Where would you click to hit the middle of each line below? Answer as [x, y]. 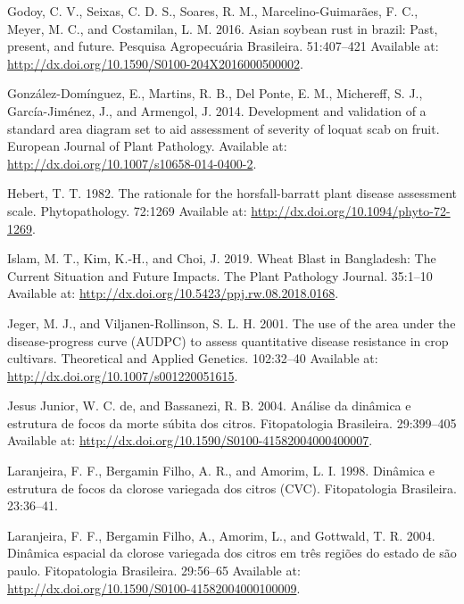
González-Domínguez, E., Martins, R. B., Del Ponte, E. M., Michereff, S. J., [215, 93]
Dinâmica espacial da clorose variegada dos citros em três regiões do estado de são [232, 553]
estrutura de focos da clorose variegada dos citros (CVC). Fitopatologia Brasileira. [232, 488]
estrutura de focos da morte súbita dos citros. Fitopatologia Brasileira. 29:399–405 [232, 422]
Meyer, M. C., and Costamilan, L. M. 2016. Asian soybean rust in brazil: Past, [223, 28]
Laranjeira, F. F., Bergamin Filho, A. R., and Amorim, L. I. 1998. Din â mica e [221, 471]
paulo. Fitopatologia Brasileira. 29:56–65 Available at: [154, 571]
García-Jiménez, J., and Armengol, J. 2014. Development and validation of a [217, 110]
